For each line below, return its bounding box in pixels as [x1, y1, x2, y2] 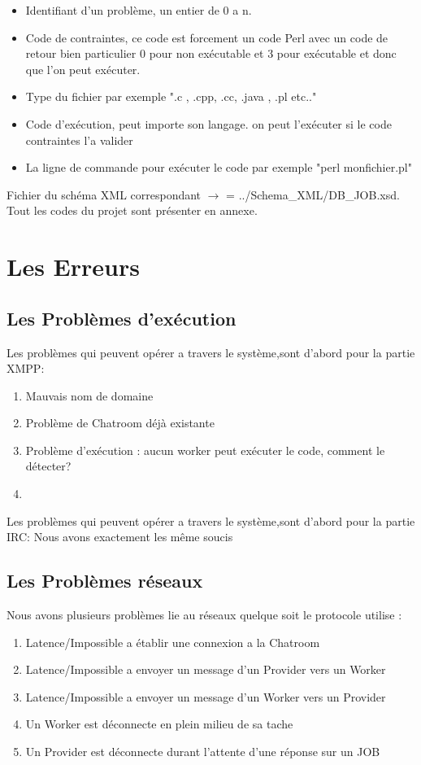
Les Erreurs [7, 250, 140, 283]
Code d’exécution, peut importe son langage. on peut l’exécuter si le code [25, 115, 392, 132]
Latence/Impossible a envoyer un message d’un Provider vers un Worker [25, 661, 386, 678]
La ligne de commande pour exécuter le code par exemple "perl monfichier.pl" [25, 159, 412, 176]
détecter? [25, 457, 72, 474]
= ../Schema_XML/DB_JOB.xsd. [226, 186, 400, 203]
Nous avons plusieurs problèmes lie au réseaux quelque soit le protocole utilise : [7, 606, 402, 623]
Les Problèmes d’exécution [7, 305, 237, 330]
